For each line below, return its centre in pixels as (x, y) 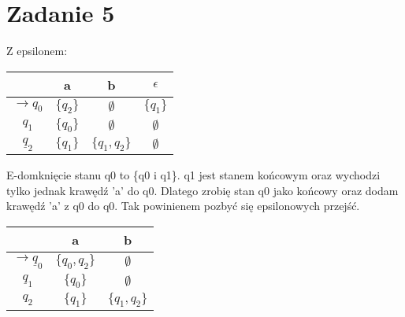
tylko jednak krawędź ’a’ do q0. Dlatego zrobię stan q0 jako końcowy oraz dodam (202, 190)
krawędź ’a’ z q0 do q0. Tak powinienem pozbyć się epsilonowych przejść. (183, 206)
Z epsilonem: (37, 51)
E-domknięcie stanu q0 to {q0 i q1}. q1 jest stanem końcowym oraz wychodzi (193, 175)
